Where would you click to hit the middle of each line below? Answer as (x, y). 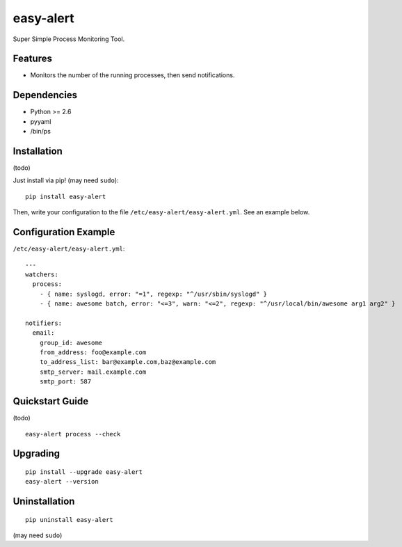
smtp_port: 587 (65, 382)
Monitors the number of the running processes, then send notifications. (132, 75)
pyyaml (41, 121)
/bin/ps (41, 132)
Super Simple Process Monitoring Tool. (69, 39)
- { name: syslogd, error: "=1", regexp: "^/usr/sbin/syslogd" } (153, 294)
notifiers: (44, 323)
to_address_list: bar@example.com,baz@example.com (128, 362)
